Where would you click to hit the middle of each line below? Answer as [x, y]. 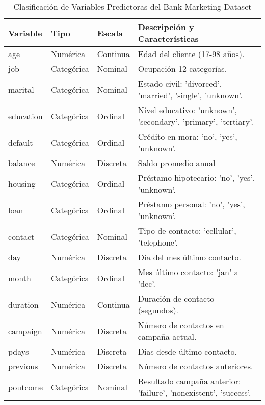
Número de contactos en [181, 325]
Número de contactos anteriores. [195, 366]
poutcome [26, 387]
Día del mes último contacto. [189, 257]
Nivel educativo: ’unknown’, [188, 110]
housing [22, 183]
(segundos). [158, 310]
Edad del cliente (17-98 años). [191, 54]
